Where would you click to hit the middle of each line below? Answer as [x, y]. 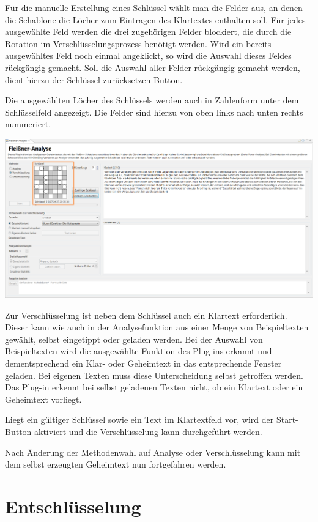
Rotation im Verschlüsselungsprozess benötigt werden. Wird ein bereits [138, 43]
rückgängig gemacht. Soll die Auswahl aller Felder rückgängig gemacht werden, [153, 67]
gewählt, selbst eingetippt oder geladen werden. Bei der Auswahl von [134, 339]
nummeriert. [28, 124]
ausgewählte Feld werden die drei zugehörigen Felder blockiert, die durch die [148, 32]
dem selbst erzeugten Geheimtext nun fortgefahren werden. [116, 464]
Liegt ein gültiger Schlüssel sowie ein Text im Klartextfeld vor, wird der [139, 419]
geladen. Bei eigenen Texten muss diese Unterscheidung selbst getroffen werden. [154, 375]
